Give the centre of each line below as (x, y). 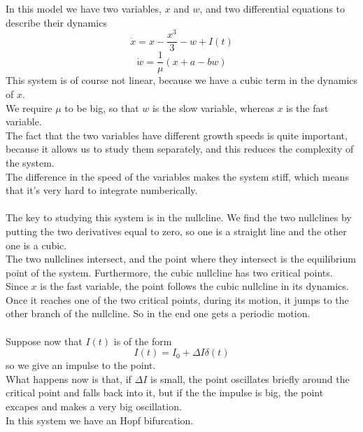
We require (29, 107)
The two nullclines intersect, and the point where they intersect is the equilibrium (181, 259)
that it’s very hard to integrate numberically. (102, 190)
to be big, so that (102, 107)
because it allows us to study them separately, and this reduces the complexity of (180, 149)
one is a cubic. (36, 245)
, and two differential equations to (272, 8)
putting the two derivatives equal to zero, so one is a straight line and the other (176, 231)
